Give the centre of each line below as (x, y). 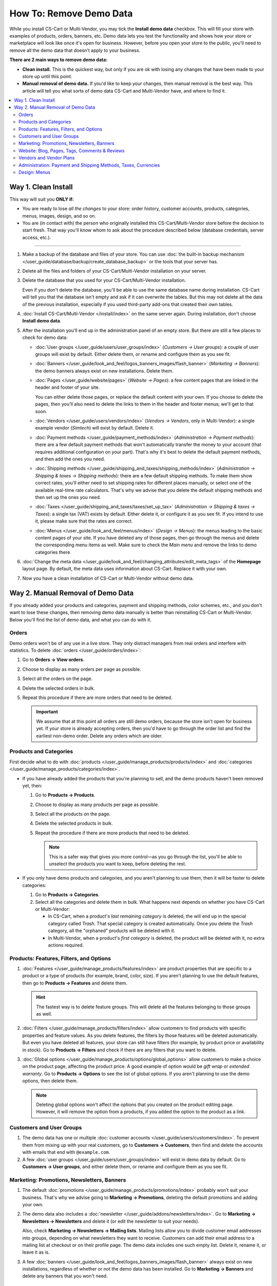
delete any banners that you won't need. (65, 1276)
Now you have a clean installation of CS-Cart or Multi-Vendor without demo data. (108, 578)
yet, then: (32, 785)
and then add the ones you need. (70, 459)
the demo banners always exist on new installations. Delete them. (104, 371)
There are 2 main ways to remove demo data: (58, 60)
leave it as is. (36, 1252)
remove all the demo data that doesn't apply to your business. (75, 50)
